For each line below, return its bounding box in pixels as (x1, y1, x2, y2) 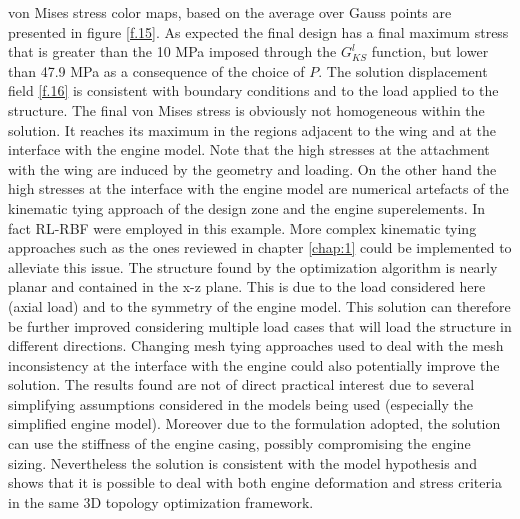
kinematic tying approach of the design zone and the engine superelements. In (8, 197, 486, 218)
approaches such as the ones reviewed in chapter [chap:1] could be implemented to (8, 237, 512, 258)
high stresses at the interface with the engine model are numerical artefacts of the (8, 178, 509, 199)
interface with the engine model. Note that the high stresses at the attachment (8, 139, 490, 160)
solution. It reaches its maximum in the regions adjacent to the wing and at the (8, 119, 497, 140)
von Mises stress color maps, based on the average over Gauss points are (8, 2, 452, 22)
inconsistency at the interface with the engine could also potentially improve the (8, 354, 500, 375)
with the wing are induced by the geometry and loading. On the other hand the (8, 158, 497, 179)
